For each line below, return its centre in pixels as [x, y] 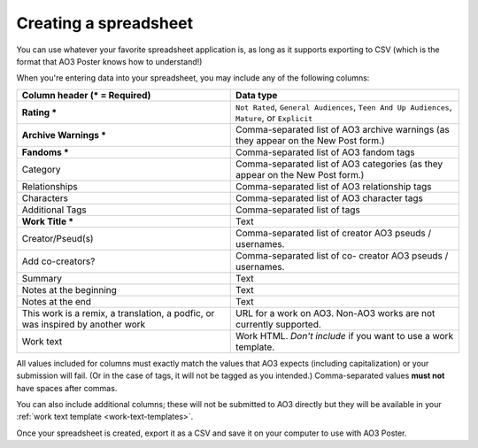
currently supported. [279, 324]
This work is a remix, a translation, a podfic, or [118, 313]
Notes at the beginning [69, 290]
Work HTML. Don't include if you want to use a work [345, 336]
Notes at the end [57, 301]
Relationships [50, 186]
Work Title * [48, 221]
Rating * [39, 112]
